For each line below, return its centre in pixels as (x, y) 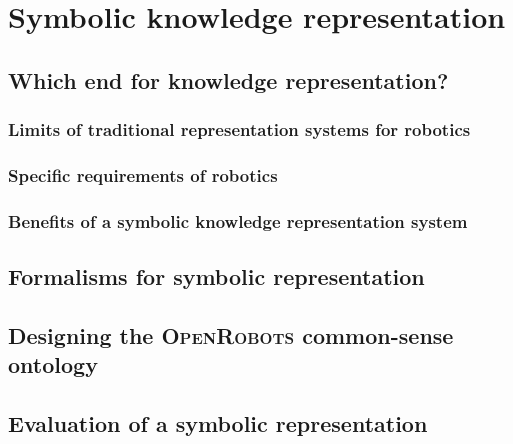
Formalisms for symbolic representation (216, 276)
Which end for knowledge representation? (228, 79)
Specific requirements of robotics (143, 174)
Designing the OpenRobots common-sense (231, 334)
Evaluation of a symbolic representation (218, 423)
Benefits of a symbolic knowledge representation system (238, 220)
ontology (53, 364)
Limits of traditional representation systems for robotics (239, 129)
